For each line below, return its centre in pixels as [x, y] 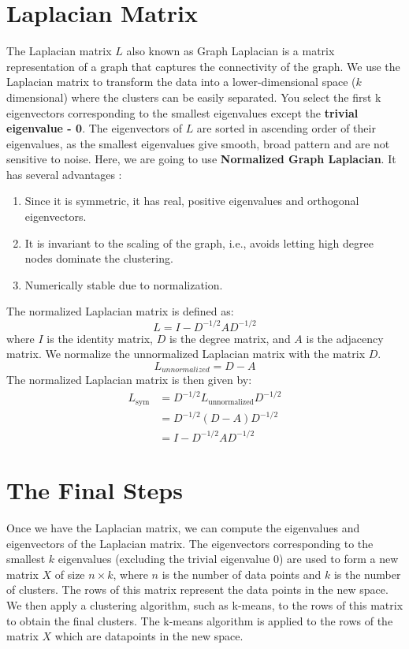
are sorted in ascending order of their [286, 128]
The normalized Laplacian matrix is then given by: [129, 380]
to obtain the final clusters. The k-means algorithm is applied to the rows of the [200, 620]
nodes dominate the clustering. [99, 258]
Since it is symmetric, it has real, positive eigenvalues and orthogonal [192, 201]
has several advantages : [64, 174]
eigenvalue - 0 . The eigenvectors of [94, 128]
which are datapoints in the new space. [149, 636]
